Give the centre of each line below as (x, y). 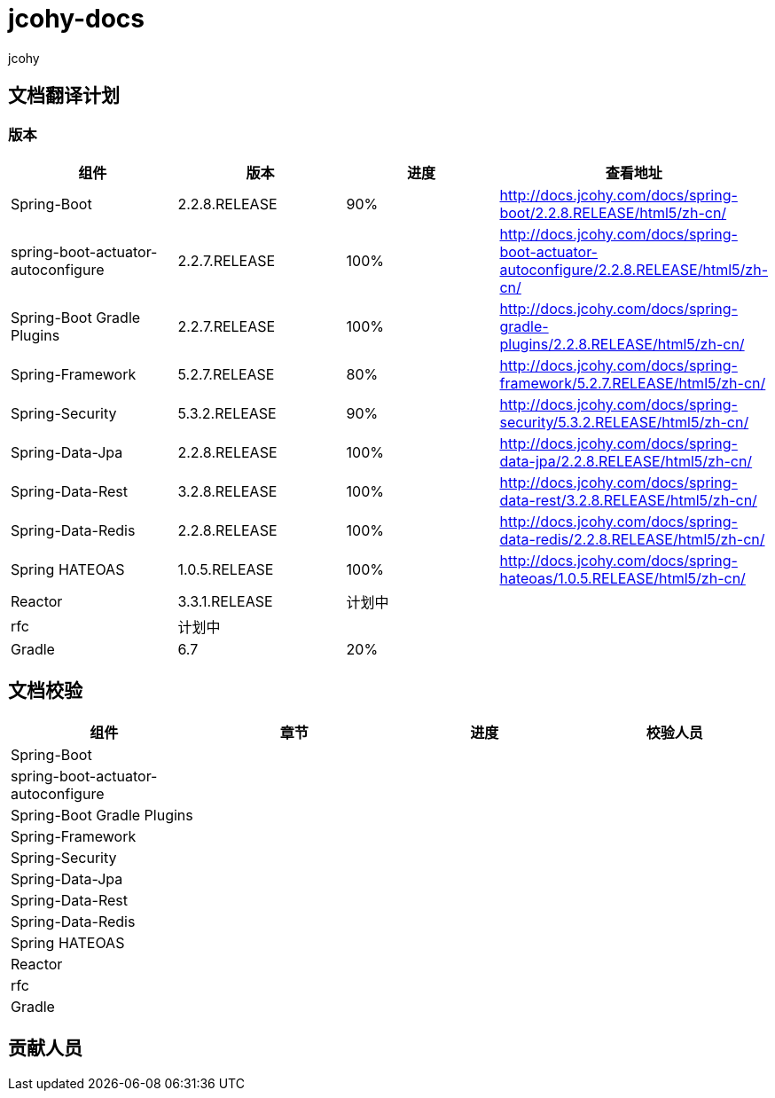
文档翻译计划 (64, 96)
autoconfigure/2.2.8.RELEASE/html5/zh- (634, 269)
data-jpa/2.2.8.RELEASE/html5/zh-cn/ (626, 461)
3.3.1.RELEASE (225, 601)
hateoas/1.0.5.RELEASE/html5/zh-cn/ (622, 578)
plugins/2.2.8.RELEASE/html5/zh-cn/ (622, 344)
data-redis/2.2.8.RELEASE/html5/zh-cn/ (632, 539)
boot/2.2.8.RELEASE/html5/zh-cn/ (613, 212)
